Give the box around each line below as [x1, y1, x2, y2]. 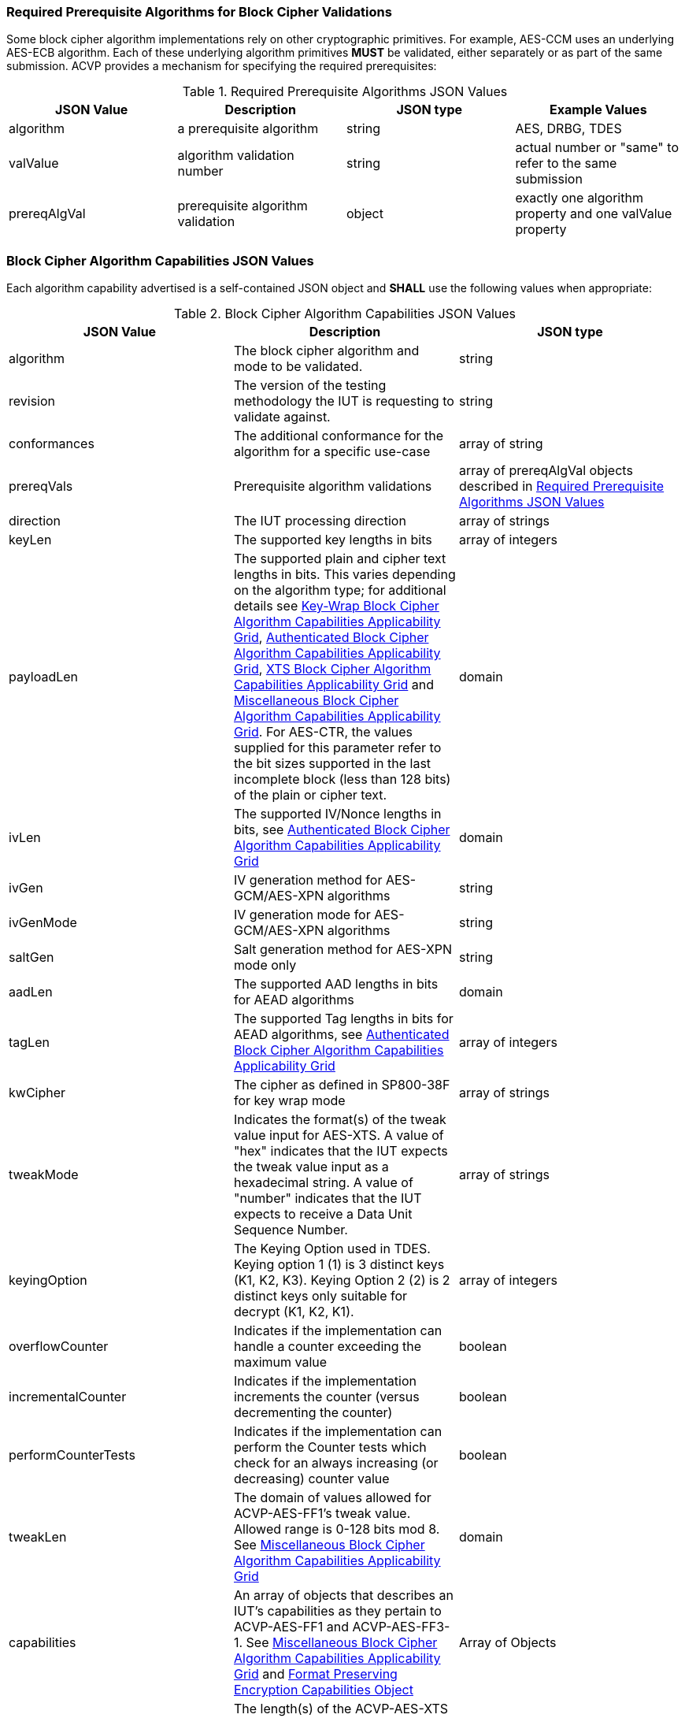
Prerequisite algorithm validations [233, 478, 432, 495]
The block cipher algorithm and [233, 343, 420, 359]
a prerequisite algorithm [177, 121, 319, 137]
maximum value [233, 1354, 328, 1371]
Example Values [549, 102, 647, 118]
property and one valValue [515, 206, 672, 222]
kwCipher [9, 1085, 66, 1101]
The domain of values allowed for [233, 1490, 431, 1506]
